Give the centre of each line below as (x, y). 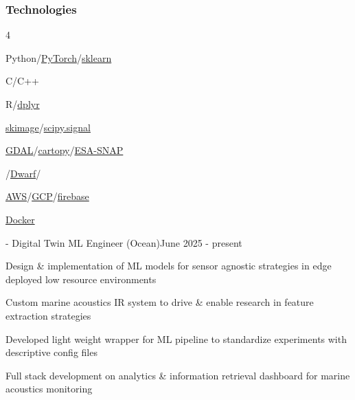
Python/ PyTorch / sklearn (59, 57)
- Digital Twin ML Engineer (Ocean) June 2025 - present (124, 242)
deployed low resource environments (81, 279)
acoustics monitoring (49, 389)
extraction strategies (48, 315)
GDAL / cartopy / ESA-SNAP (65, 150)
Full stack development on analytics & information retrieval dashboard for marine (178, 375)
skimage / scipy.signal (48, 127)
